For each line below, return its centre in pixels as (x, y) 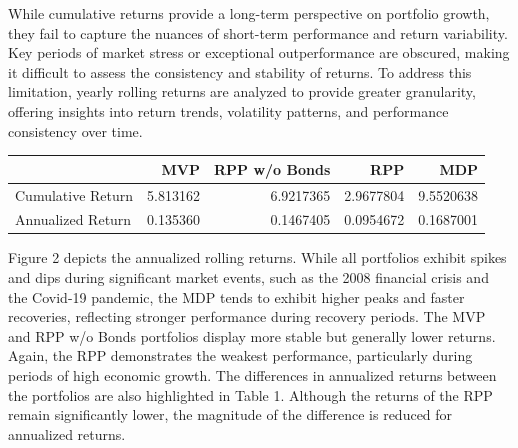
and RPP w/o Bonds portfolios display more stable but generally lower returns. (252, 335)
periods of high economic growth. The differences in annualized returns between (252, 375)
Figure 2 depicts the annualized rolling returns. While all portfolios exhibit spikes (257, 257)
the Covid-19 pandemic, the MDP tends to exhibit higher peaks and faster (236, 296)
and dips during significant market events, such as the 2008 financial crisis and (248, 277)
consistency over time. (75, 130)
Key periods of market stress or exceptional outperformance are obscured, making (259, 52)
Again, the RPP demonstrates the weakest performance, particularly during (240, 355)
